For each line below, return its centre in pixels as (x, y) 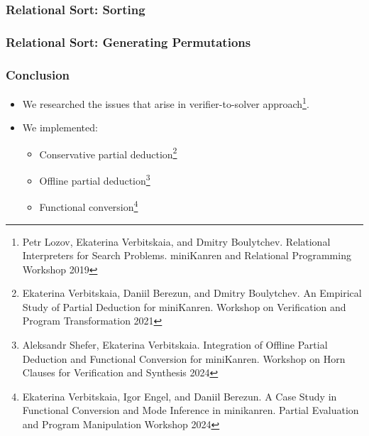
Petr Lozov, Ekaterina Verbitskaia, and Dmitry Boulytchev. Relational (176, 241)
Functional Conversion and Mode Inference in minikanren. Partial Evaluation (191, 410)
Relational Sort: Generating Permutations (128, 42)
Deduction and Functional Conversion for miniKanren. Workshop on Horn (184, 358)
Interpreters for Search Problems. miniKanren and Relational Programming (187, 255)
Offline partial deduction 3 (95, 179)
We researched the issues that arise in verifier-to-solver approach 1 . (166, 102)
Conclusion (38, 74)
